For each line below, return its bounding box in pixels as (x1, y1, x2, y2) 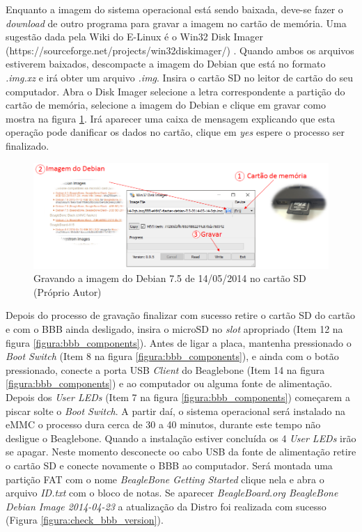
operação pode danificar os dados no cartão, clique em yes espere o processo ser (6, 125, 345, 139)
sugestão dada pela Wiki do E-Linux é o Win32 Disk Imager (6, 29, 263, 44)
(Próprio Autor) (33, 284, 102, 299)
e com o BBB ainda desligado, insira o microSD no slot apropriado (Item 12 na (6, 321, 343, 336)
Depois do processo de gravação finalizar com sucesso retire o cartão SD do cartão (6, 308, 355, 322)
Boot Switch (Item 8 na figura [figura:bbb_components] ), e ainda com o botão (6, 349, 339, 363)
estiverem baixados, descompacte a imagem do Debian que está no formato (6, 56, 326, 71)
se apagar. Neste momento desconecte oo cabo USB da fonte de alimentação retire (6, 444, 356, 459)
